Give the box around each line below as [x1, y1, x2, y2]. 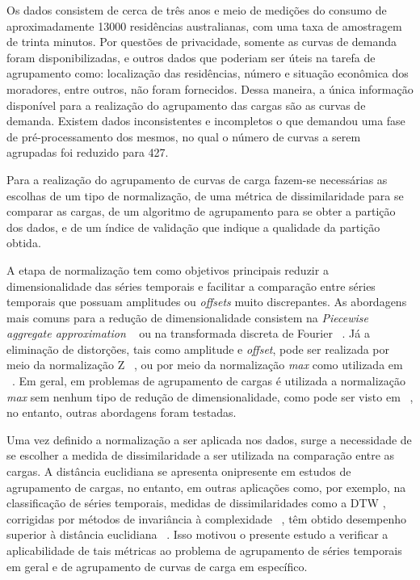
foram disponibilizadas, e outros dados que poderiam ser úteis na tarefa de [6, 48, 376, 65]
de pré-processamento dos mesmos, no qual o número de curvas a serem [6, 128, 361, 145]
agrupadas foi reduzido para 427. [6, 144, 169, 161]
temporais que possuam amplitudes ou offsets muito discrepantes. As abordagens [6, 293, 407, 310]
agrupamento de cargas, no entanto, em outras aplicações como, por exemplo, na [6, 478, 406, 495]
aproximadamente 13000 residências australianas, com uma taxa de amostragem [6, 17, 402, 34]
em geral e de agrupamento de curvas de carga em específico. [6, 557, 308, 574]
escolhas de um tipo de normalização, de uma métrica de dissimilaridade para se [6, 187, 404, 204]
